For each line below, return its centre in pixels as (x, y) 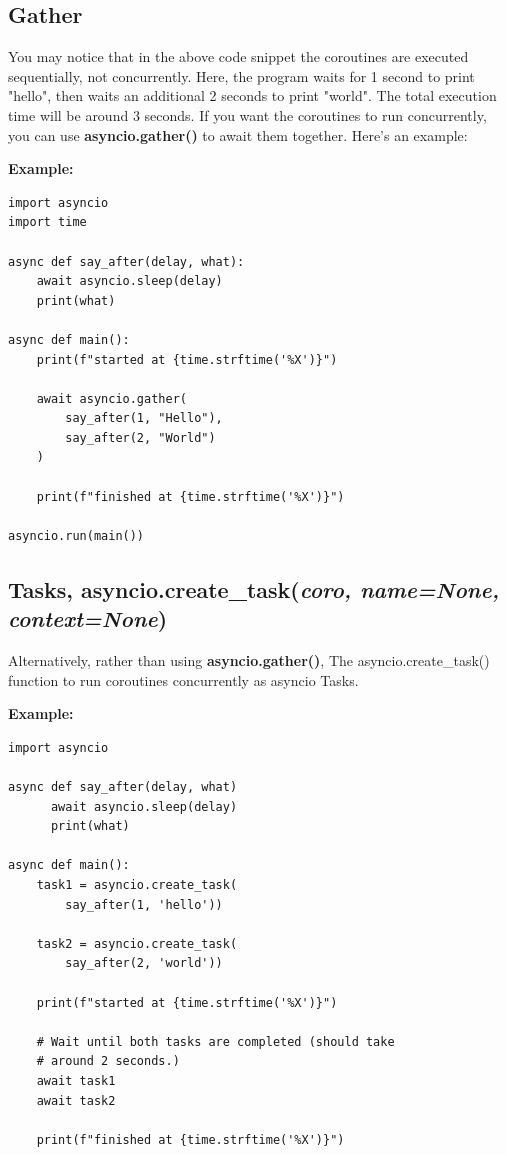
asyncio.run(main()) (76, 535)
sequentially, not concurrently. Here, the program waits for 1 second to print (241, 75)
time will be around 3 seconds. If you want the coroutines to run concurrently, (247, 114)
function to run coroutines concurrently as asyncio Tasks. (183, 679)
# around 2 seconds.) (108, 1061)
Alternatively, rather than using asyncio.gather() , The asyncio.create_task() (249, 660)
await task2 (76, 1100)
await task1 (76, 1080)
